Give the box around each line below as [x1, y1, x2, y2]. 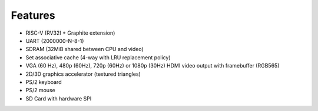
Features [11, 9, 55, 22]
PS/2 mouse [25, 87, 55, 94]
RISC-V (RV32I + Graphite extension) [25, 29, 115, 36]
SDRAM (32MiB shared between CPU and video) [25, 46, 144, 53]
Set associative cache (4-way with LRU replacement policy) [25, 53, 171, 61]
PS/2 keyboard [25, 78, 62, 85]
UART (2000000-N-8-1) [25, 37, 84, 44]
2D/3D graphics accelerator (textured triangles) [25, 70, 141, 78]
